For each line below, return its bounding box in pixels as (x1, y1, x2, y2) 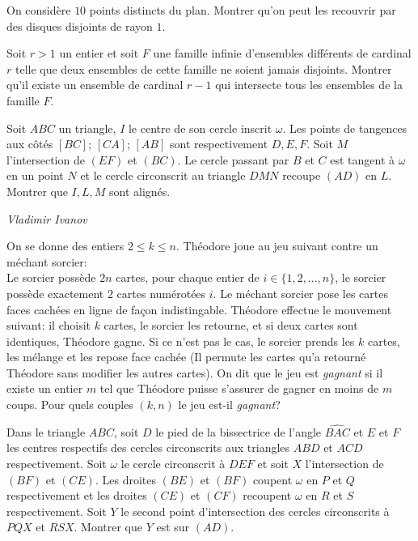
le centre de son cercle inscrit (128, 119, 272, 136)
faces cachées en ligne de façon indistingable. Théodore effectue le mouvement (6, 300, 392, 317)
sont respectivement (169, 135, 268, 152)
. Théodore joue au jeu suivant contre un (175, 237, 378, 254)
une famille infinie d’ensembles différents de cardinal (153, 45, 412, 62)
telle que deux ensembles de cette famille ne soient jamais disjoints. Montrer (15, 60, 392, 77)
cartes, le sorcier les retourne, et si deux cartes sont (103, 317, 358, 334)
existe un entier (6, 380, 83, 397)
